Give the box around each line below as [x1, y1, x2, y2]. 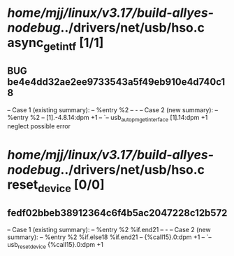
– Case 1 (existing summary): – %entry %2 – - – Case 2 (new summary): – [7, 105, 219, 114]
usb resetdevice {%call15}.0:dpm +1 [7, 240, 103, 250]
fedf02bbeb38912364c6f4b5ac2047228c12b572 [7, 207, 228, 219]
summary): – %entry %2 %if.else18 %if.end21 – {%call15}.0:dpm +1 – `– [7, 233, 212, 241]
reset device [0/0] [7, 177, 105, 195]
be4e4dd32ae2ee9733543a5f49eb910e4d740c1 [7, 76, 226, 88]
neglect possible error [7, 122, 71, 130]
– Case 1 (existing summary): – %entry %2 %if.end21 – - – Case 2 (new [7, 225, 211, 234]
